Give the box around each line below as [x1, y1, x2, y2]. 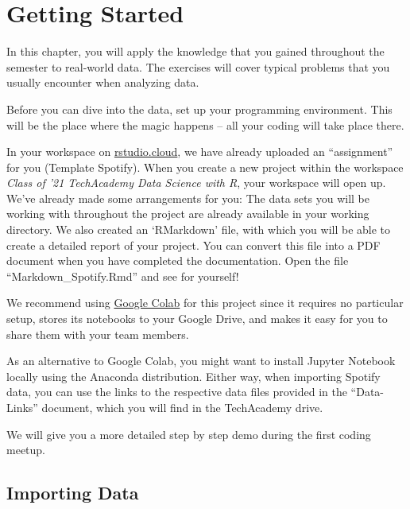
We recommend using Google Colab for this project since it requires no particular [6, 294, 404, 311]
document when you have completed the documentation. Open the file [6, 252, 349, 269]
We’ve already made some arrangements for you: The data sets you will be [6, 189, 369, 206]
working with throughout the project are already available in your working [6, 205, 369, 222]
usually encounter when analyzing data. [6, 74, 199, 91]
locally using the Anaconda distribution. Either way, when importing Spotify [6, 367, 381, 384]
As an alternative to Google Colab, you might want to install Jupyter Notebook [6, 352, 396, 369]
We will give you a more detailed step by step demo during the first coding [6, 425, 371, 442]
